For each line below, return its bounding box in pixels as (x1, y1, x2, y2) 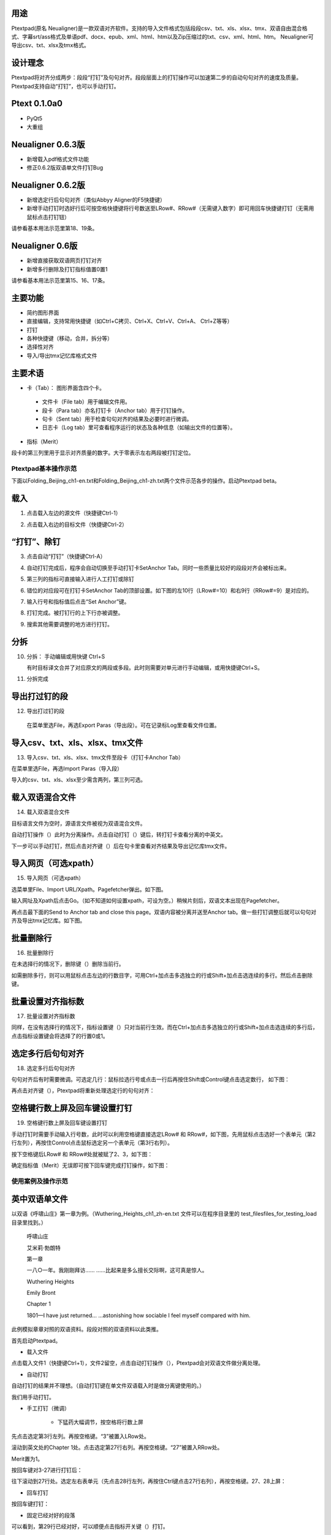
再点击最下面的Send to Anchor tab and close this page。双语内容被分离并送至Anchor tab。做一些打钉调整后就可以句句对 (11, 908, 317, 915)
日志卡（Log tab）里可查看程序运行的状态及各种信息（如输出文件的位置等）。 (42, 424, 236, 431)
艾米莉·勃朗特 (26, 1244, 61, 1251)
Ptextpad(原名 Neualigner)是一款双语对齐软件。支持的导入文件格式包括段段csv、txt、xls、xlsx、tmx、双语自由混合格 (11, 25, 308, 32)
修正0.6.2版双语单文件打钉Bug (26, 164, 104, 171)
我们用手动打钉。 (11, 1393, 55, 1401)
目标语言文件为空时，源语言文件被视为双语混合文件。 (11, 820, 146, 827)
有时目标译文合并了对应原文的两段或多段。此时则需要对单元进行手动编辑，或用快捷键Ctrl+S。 (26, 664, 263, 672)
